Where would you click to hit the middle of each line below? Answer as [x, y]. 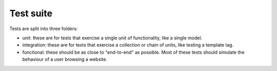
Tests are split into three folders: [44, 29]
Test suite [31, 13]
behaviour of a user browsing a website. [65, 59]
